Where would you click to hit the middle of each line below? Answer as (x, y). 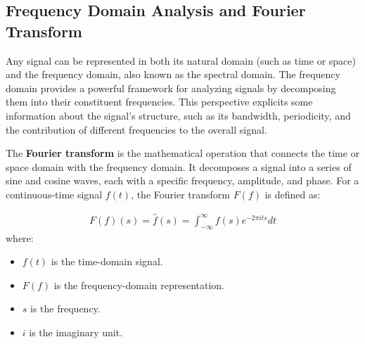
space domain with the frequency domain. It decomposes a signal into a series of (179, 166)
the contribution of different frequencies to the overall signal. (136, 129)
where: (20, 237)
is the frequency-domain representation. (139, 285)
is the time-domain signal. (107, 261)
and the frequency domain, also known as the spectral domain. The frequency (173, 74)
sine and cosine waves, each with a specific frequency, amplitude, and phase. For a (182, 180)
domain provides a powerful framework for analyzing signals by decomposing (171, 88)
